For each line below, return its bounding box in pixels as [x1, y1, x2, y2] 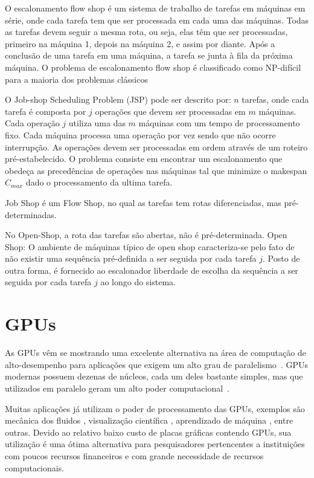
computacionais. [5, 461, 65, 474]
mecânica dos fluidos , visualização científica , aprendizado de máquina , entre [5, 414, 293, 427]
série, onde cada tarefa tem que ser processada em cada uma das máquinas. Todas [5, 13, 309, 26]
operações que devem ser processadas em [95, 105, 246, 117]
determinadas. [5, 208, 57, 221]
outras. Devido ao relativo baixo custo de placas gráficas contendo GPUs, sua [5, 425, 292, 438]
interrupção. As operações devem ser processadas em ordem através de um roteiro [5, 140, 308, 153]
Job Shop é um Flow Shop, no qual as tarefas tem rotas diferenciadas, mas [5, 196, 281, 208]
